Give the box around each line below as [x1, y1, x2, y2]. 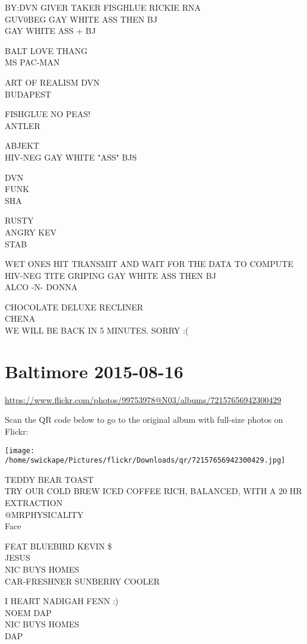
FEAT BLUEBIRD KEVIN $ [5, 539, 112, 552]
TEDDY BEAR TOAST [5, 473, 94, 485]
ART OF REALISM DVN [5, 76, 100, 88]
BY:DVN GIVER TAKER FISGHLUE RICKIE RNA [5, 1, 201, 13]
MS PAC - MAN [5, 56, 60, 68]
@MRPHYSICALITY [5, 508, 84, 520]
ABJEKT [5, 139, 40, 152]
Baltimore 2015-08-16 [5, 359, 183, 383]
